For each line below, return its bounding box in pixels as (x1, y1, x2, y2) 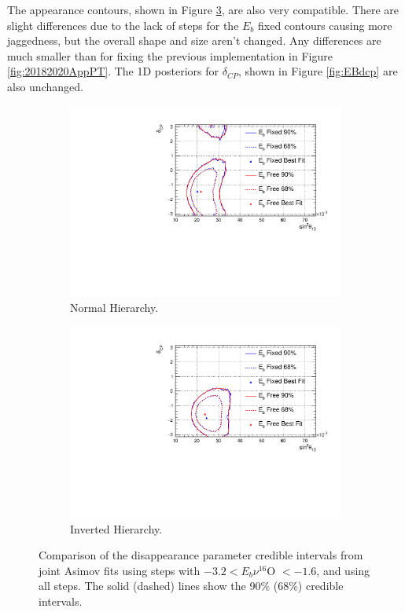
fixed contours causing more (258, 16, 392, 33)
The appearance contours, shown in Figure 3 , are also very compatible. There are (7, 2, 399, 17)
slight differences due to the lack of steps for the (7, 16, 239, 33)
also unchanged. (7, 78, 83, 94)
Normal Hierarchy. (70, 299, 159, 316)
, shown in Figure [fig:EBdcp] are (238, 63, 398, 79)
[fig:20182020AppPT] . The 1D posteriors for (7, 63, 219, 79)
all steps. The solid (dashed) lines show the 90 (39, 577, 261, 594)
